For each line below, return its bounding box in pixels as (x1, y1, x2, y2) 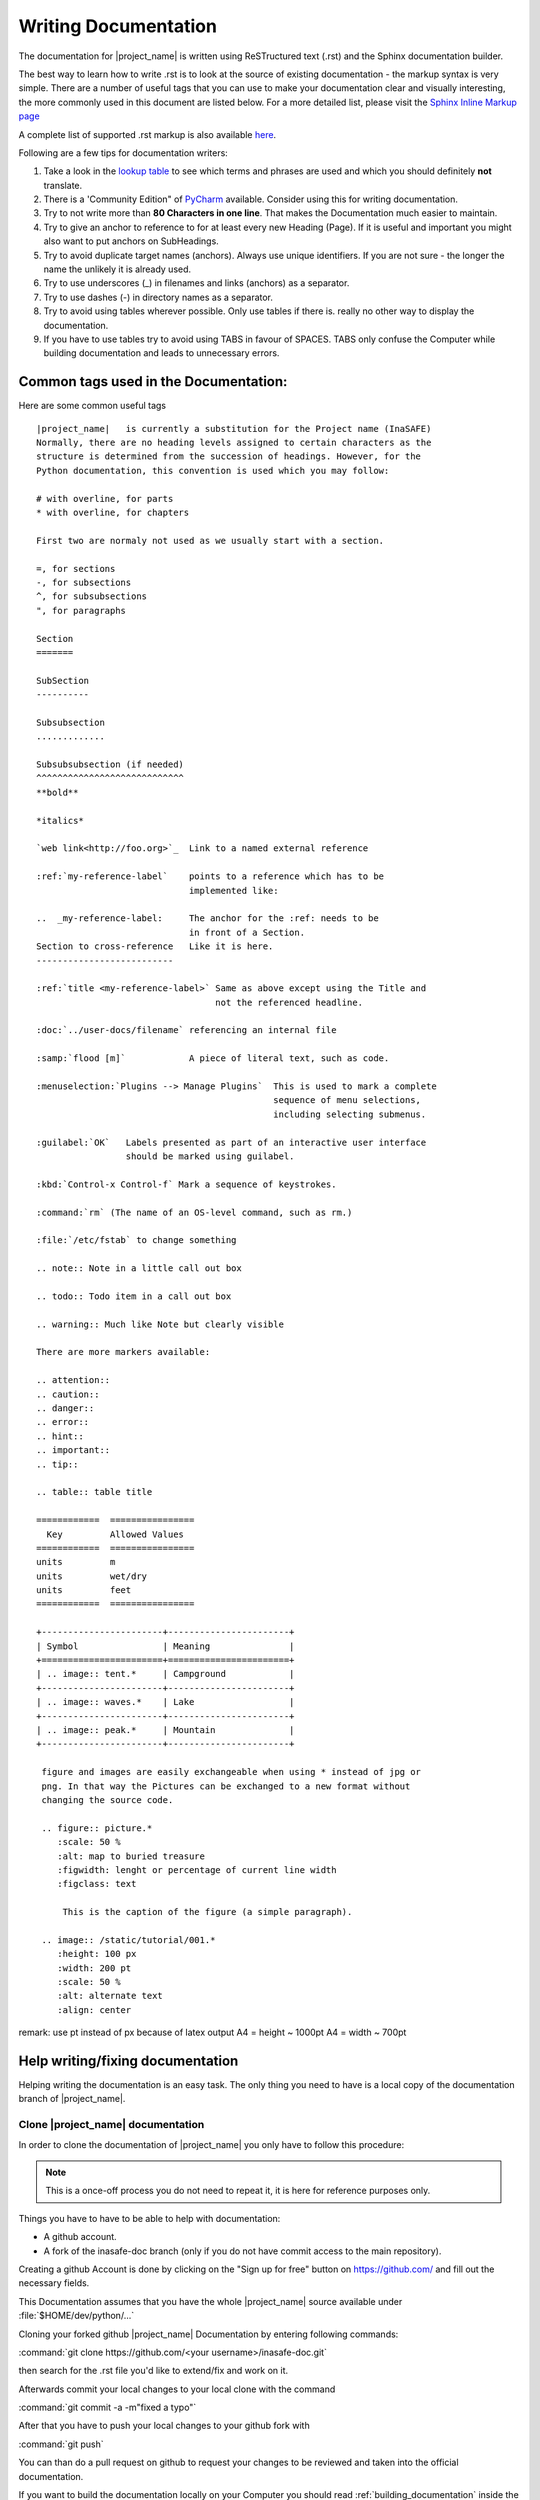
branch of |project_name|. (18, 2093, 126, 2105)
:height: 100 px (56, 1948, 137, 1960)
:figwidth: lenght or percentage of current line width (56, 1864, 337, 1875)
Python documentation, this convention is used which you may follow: (36, 465, 390, 476)
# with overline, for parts (36, 493, 174, 504)
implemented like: (188, 885, 279, 896)
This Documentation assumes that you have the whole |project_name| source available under (18, 2295, 403, 2307)
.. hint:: (36, 1430, 84, 1442)
